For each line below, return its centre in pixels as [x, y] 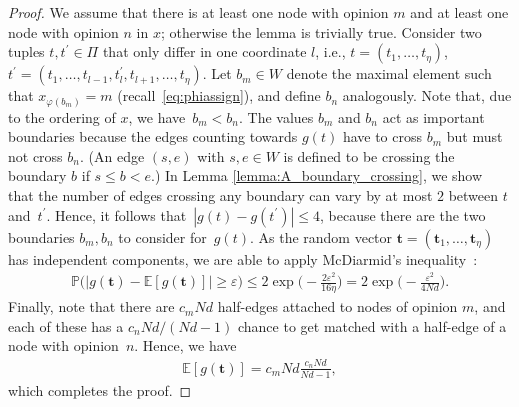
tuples [26, 51]
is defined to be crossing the [369, 155]
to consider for [162, 236]
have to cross [382, 136]
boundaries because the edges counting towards [153, 136]
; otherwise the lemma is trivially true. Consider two [321, 31]
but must [474, 136]
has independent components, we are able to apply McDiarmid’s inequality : [243, 258]
